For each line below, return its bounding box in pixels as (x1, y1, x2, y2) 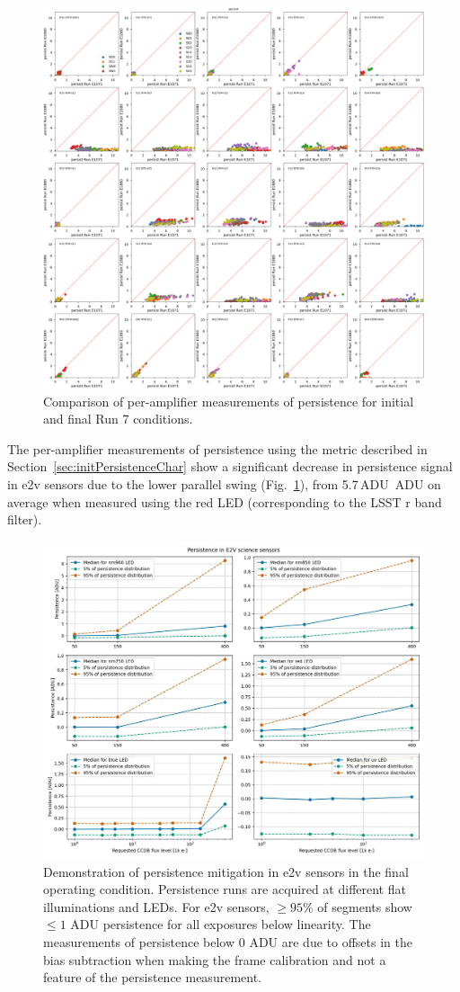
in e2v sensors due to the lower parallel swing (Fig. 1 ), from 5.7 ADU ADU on (7, 474, 441, 493)
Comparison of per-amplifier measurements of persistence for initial (43, 391, 414, 410)
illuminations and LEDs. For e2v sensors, (43, 897, 270, 916)
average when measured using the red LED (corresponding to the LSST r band (7, 492, 442, 511)
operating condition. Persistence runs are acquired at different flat (43, 880, 406, 898)
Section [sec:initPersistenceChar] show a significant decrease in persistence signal (7, 457, 453, 476)
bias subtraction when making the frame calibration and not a (43, 950, 386, 969)
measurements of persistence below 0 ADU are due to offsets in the (43, 932, 412, 951)
